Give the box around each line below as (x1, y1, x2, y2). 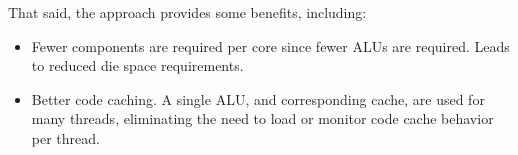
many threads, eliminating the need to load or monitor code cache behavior (31, 108, 494, 129)
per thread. (31, 127, 100, 148)
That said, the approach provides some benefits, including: (8, 2, 367, 22)
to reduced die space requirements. (31, 55, 244, 76)
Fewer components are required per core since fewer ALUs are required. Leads (31, 35, 510, 56)
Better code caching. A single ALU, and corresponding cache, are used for (31, 88, 485, 109)
